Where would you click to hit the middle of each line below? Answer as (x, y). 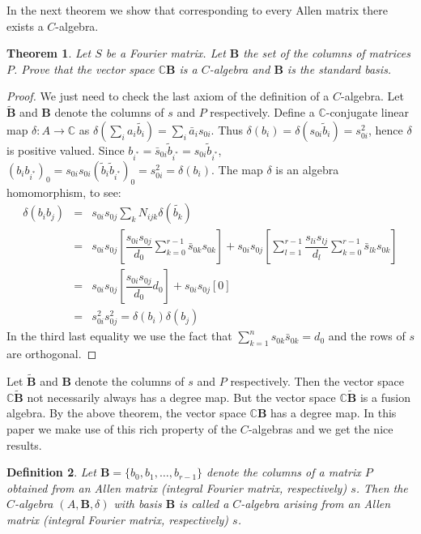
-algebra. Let (372, 96)
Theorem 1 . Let (49, 53)
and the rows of (367, 336)
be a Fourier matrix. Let (166, 53)
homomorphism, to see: (64, 192)
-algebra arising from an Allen (316, 504)
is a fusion (385, 397)
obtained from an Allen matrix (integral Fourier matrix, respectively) (177, 487)
